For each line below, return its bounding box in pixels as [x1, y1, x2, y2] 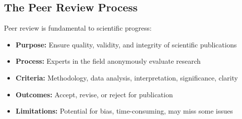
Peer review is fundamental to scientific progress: [4, 23, 152, 33]
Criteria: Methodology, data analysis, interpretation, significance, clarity [15, 72, 238, 82]
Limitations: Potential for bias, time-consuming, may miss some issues [15, 106, 233, 116]
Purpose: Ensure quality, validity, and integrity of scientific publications [15, 39, 237, 49]
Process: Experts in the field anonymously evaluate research [15, 56, 201, 66]
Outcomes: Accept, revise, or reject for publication [15, 89, 173, 99]
